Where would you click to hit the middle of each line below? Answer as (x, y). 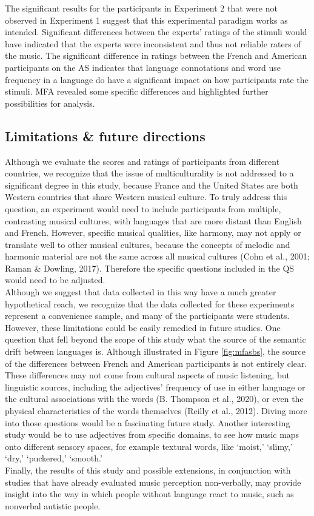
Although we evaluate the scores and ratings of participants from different (142, 161)
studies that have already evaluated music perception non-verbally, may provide (153, 482)
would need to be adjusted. (55, 280)
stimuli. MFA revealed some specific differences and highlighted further (137, 91)
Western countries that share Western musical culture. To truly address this (146, 197)
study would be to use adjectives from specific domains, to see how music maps (152, 434)
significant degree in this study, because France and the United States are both (152, 185)
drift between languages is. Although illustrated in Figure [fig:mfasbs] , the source (155, 351)
